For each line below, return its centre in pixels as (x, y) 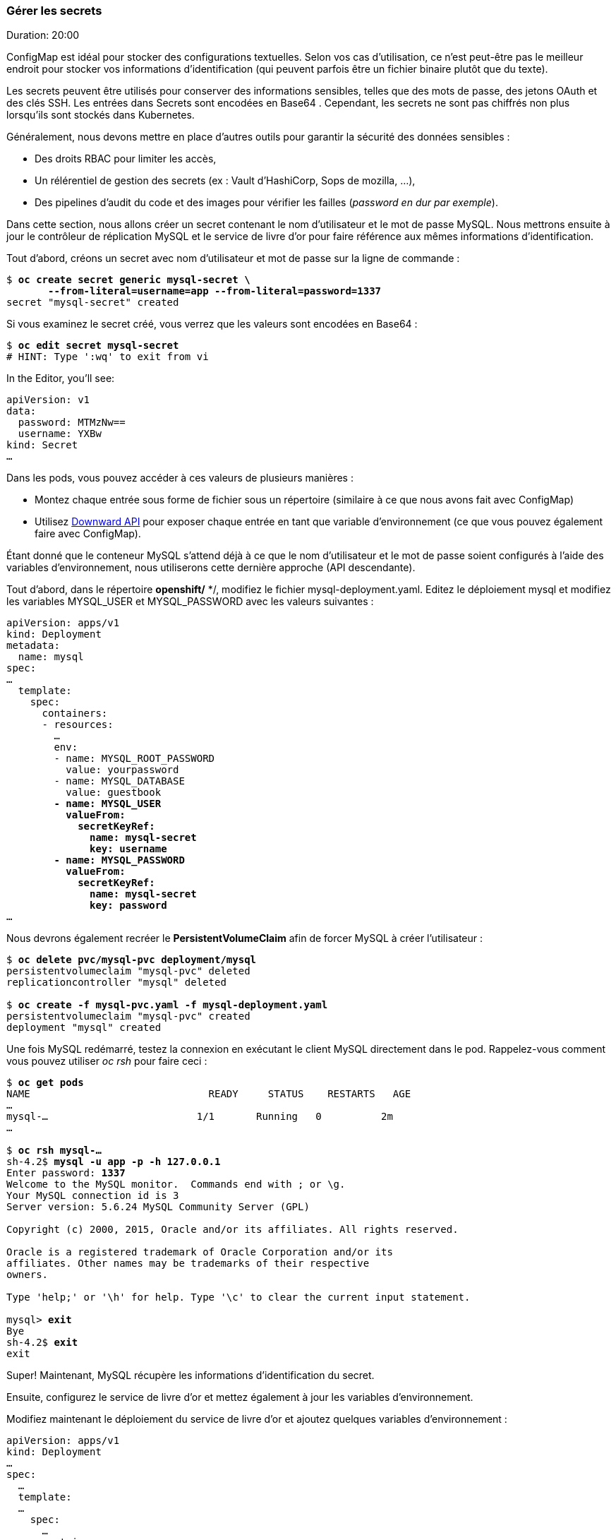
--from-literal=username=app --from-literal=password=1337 (215, 291)
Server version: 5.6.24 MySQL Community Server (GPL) (158, 1207)
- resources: (78, 725)
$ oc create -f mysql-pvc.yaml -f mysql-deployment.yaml (167, 1005)
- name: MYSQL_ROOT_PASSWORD (134, 759)
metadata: (33, 646)
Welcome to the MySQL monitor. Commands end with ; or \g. (176, 1184)
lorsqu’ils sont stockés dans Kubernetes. (101, 115)
